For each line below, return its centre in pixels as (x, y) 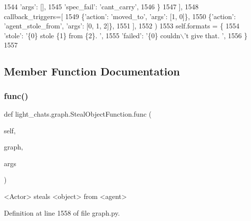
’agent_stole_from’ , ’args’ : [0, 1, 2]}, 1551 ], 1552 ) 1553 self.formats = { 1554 (122, 26)
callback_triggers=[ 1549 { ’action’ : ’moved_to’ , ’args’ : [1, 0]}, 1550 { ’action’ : (120, 16)
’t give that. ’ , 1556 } (216, 35)
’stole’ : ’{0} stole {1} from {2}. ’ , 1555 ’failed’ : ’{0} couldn (92, 35)
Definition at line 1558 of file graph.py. (62, 212)
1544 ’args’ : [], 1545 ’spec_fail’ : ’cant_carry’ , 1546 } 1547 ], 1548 (101, 6)
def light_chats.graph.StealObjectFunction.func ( (78, 113)
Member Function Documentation (92, 71)
